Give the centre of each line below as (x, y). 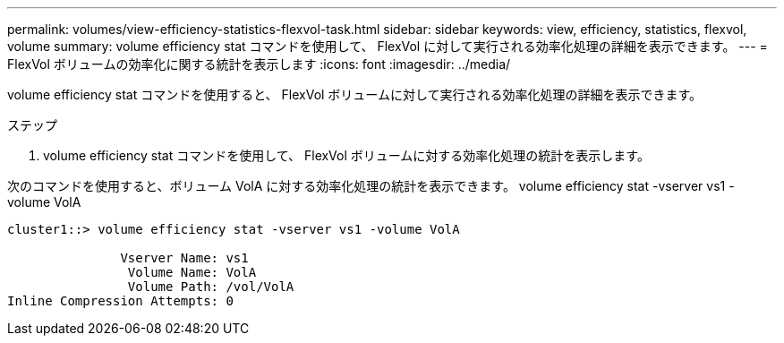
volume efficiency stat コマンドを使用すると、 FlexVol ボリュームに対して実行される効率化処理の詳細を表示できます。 (355, 94)
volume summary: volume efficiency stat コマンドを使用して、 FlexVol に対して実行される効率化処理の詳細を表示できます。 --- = (388, 46)
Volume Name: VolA (192, 272)
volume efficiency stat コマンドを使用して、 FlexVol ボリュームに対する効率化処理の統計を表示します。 (346, 155)
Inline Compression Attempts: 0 (120, 301)
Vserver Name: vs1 (184, 258)
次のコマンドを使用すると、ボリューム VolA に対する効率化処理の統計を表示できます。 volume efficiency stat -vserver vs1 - (371, 186)
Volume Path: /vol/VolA (211, 287)
